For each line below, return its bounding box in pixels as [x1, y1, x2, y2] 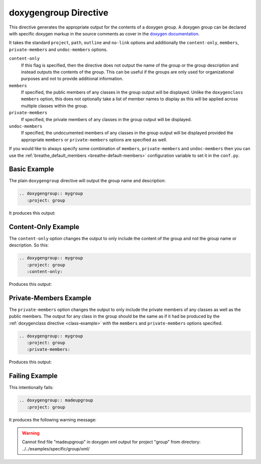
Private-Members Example [9, 294, 92, 302]
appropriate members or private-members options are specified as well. [21, 137, 168, 142]
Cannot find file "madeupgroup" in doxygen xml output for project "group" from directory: [22, 439, 201, 445]
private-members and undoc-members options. [9, 46, 108, 52]
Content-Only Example [9, 223, 80, 231]
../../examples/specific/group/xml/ [22, 446, 90, 451]
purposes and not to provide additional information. [21, 76, 123, 82]
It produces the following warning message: [9, 417, 97, 422]
